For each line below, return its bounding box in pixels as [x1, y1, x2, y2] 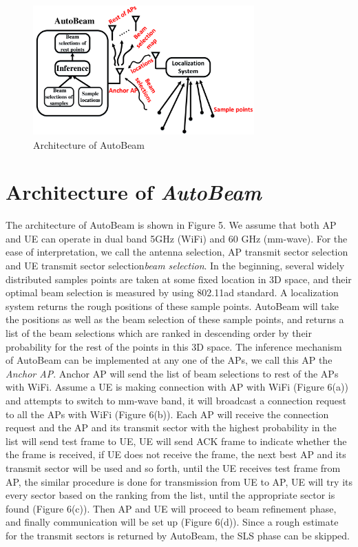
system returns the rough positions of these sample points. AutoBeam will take [6, 298, 339, 313]
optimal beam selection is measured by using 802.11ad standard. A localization [6, 285, 339, 300]
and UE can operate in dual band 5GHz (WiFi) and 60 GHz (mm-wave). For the [6, 231, 348, 245]
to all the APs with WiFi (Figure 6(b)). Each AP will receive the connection [6, 406, 329, 421]
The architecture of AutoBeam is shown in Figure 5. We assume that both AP [6, 218, 337, 232]
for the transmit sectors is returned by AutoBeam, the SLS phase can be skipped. [6, 528, 350, 542]
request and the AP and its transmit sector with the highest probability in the [6, 420, 337, 435]
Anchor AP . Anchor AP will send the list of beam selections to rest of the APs [6, 366, 339, 380]
